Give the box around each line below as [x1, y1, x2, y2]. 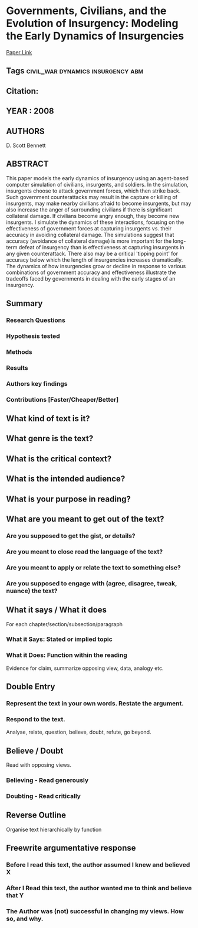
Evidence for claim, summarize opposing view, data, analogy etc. [6, 665, 164, 672]
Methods [6, 347, 32, 356]
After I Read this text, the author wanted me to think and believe [6, 884, 192, 893]
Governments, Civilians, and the [6, 4, 167, 18]
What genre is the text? [6, 434, 94, 444]
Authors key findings [6, 379, 68, 388]
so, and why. [6, 914, 44, 923]
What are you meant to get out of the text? [6, 514, 164, 524]
